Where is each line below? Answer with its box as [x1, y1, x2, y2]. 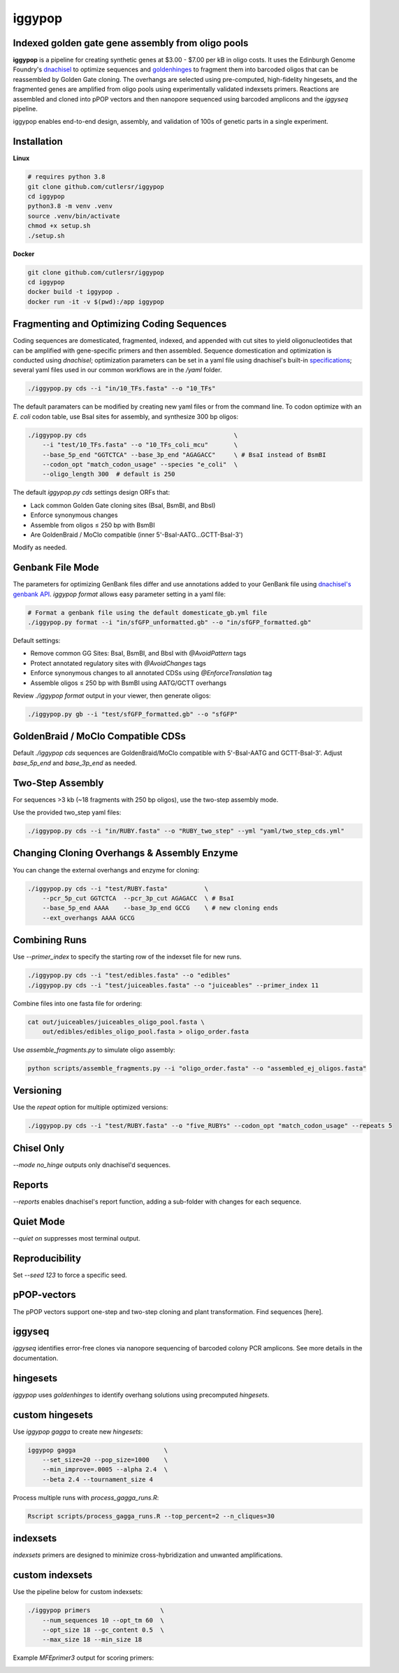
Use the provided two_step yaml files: [13, 808, 122, 817]
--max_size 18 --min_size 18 [42, 1636, 143, 1644]
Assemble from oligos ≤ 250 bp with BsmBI [30, 521, 155, 529]
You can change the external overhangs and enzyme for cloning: [13, 866, 200, 874]
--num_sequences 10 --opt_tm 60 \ [42, 1616, 164, 1624]
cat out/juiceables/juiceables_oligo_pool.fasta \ [27, 1018, 205, 1026]
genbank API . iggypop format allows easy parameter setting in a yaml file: [13, 590, 226, 598]
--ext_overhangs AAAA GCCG [42, 914, 136, 922]
